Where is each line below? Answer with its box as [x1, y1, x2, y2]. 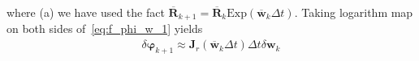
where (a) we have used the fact [6, 4, 165, 20]
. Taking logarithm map [294, 4, 413, 20]
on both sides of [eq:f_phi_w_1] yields [6, 20, 203, 37]
